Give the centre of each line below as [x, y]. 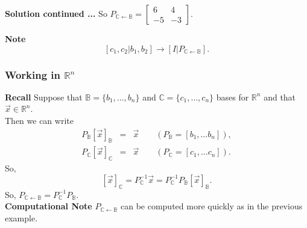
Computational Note [49, 206]
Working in [33, 74]
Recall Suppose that [44, 97]
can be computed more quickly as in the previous [211, 206]
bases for [233, 97]
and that [280, 97]
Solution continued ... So [56, 13]
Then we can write [39, 120]
